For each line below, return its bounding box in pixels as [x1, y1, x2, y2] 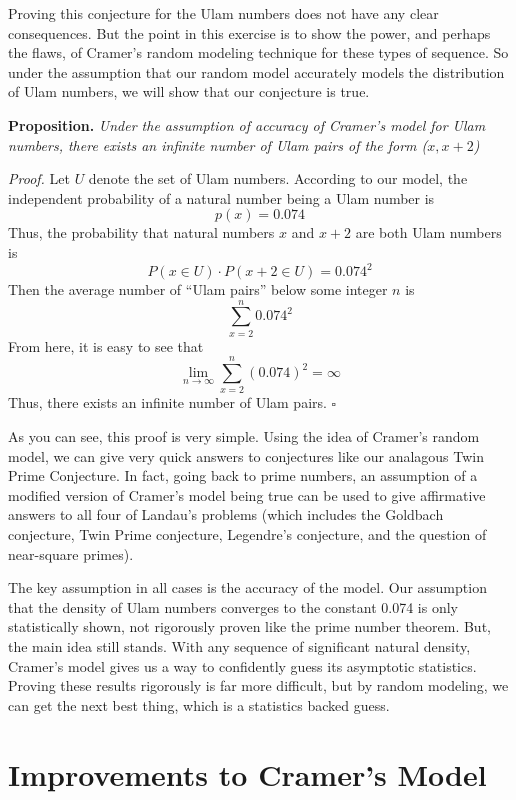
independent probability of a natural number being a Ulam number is [8, 187, 435, 208]
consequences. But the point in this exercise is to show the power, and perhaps [8, 22, 491, 43]
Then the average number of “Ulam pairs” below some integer [8, 279, 388, 300]
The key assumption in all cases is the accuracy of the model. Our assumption [8, 577, 487, 598]
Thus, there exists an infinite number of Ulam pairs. [8, 392, 327, 413]
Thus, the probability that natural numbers [8, 222, 275, 243]
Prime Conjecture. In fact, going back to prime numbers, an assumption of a [8, 465, 478, 486]
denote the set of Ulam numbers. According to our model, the [88, 168, 468, 189]
